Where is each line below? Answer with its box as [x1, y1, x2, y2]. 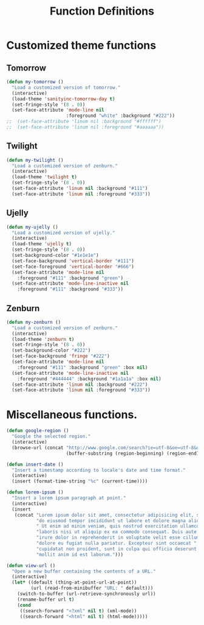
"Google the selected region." [12, 433, 91, 439]
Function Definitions [49, 4, 155, 18]
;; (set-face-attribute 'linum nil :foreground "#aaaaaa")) [6, 124, 165, 130]
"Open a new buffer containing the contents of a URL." [12, 568, 156, 574]
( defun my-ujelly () [6, 224, 59, 230]
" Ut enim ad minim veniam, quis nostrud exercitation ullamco [36, 523, 200, 529]
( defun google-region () [6, 428, 69, 434]
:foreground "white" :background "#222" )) [66, 113, 175, 119]
